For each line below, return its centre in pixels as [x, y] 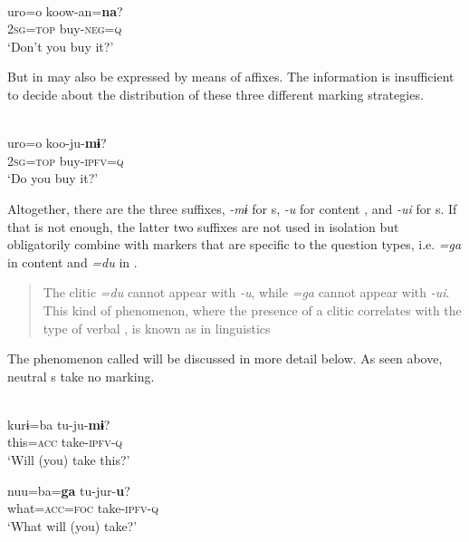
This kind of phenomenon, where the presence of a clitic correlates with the [252, 310]
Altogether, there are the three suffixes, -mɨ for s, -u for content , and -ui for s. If [232, 208]
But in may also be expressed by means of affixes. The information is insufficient [231, 77]
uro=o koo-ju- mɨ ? [57, 143]
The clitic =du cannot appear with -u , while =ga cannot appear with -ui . [246, 292]
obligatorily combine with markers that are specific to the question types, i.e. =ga [234, 244]
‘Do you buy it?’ [53, 178]
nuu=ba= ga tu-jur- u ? [69, 490]
